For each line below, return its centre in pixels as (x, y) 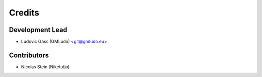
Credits (24, 13)
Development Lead (38, 30)
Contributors (29, 55)
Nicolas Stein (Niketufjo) (45, 67)
